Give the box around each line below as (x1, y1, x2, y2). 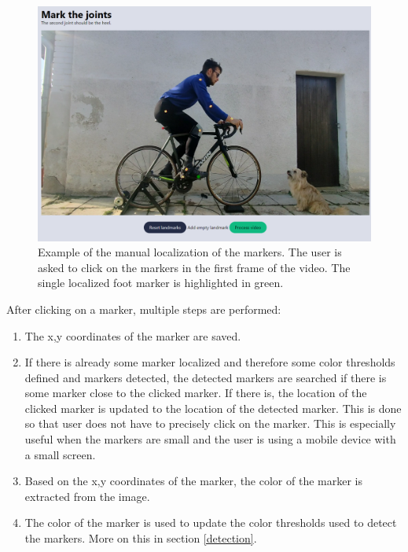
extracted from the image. (24, 488, 150, 504)
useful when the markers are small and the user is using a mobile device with (24, 431, 396, 447)
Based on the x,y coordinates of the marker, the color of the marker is (24, 473, 362, 489)
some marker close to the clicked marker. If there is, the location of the (24, 385, 367, 401)
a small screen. (24, 446, 96, 462)
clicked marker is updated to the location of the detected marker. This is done (24, 399, 402, 416)
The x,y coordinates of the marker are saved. (24, 327, 241, 344)
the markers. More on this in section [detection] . (24, 530, 257, 546)
